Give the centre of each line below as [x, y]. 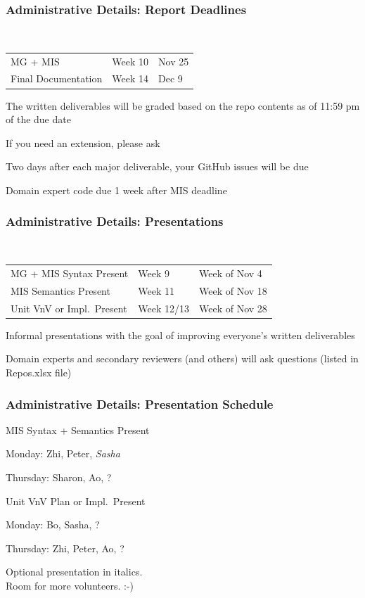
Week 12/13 [164, 308]
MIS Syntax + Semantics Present [78, 430]
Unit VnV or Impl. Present [69, 308]
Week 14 [130, 78]
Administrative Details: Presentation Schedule [140, 403]
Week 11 [156, 290]
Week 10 [130, 61]
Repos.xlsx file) [39, 372]
